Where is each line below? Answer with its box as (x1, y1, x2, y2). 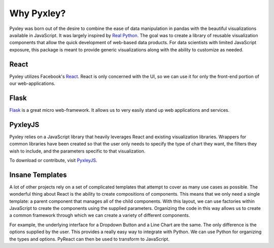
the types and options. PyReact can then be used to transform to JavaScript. (9, 236, 170, 242)
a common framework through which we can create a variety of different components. (9, 212, 190, 219)
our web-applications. (9, 80, 56, 86)
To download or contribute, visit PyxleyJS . (9, 158, 97, 163)
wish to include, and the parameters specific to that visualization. (9, 148, 146, 154)
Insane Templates (9, 170, 67, 179)
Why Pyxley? (9, 8, 66, 19)
